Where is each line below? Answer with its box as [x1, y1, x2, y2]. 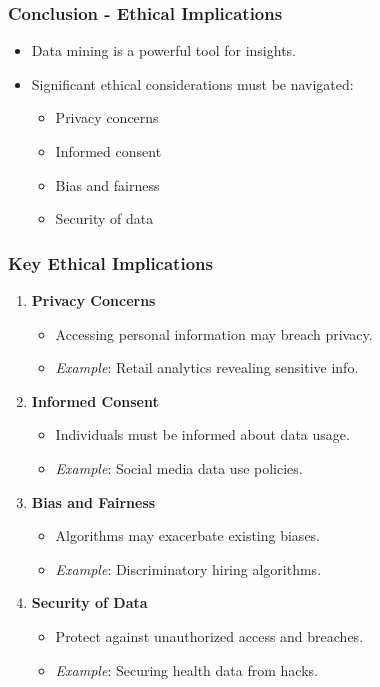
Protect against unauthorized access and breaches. [55, 625, 364, 646]
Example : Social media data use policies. [55, 457, 303, 478]
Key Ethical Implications [8, 250, 213, 275]
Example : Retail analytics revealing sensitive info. [55, 357, 359, 378]
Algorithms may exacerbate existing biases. [55, 525, 321, 546]
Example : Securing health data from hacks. [55, 659, 318, 680]
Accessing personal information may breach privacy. [55, 323, 373, 344]
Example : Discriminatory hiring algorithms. [55, 558, 322, 579]
